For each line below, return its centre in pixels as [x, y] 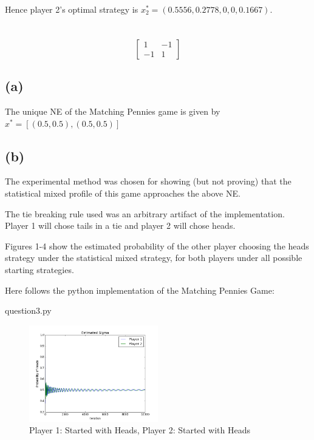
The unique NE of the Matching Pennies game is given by [113, 111]
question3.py [28, 310]
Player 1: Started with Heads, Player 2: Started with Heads [140, 430]
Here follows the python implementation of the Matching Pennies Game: [140, 290]
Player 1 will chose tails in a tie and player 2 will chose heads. [120, 225]
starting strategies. [39, 269]
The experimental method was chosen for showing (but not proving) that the [148, 181]
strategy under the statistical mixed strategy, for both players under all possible [154, 258]
